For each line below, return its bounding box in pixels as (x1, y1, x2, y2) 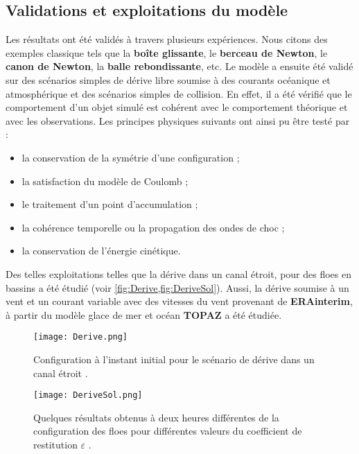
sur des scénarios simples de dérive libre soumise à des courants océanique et (6, 72, 331, 87)
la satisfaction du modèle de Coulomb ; (21, 173, 189, 188)
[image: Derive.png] (33, 332, 128, 342)
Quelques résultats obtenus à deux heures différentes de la (33, 410, 279, 424)
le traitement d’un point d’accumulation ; (21, 197, 198, 211)
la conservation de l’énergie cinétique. (21, 243, 181, 258)
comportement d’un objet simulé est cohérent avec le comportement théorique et (6, 100, 348, 114)
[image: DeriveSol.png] (33, 390, 143, 401)
